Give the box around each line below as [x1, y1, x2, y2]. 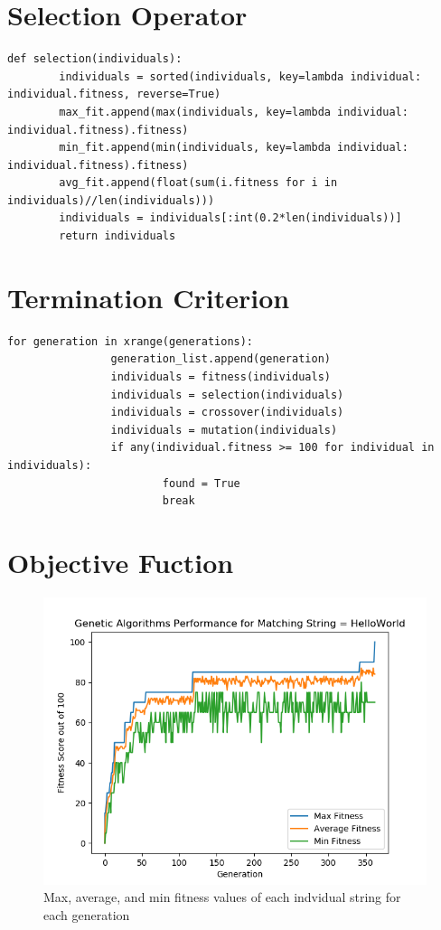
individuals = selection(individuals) [110, 388, 344, 401]
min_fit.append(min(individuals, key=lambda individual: [59, 141, 408, 155]
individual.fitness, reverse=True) [7, 88, 221, 101]
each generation [43, 906, 130, 925]
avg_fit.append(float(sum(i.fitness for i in [59, 176, 338, 190]
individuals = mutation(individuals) [110, 423, 338, 437]
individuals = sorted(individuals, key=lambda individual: [59, 70, 422, 83]
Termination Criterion [7, 278, 290, 315]
